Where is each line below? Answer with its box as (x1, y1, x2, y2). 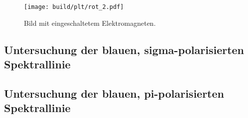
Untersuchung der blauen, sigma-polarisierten (4, 42, 245, 57)
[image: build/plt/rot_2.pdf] (24, 3, 124, 10)
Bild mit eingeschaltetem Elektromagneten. (24, 17, 156, 28)
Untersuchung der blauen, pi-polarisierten (4, 85, 224, 101)
